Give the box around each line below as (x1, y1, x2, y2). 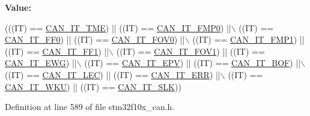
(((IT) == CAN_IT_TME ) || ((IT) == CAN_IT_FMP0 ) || (5, 21, 231, 34)
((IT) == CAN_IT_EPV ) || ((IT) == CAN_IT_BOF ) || (84, 56, 301, 69)
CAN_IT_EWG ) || (5, 56, 77, 69)
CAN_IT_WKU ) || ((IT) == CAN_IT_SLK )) (5, 80, 181, 93)
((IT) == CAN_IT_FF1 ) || (5, 44, 109, 57)
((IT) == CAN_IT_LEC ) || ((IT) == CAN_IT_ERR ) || (5, 68, 220, 81)
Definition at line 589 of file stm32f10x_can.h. (5, 100, 175, 113)
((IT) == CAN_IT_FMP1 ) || (192, 33, 305, 46)
